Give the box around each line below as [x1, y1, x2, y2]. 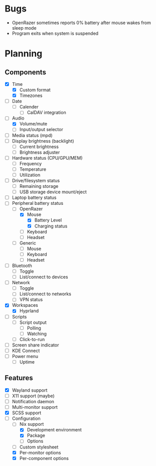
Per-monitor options [19, 449, 61, 455]
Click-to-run [19, 336, 45, 342]
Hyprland [19, 308, 39, 314]
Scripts [12, 313, 27, 319]
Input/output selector [19, 127, 63, 133]
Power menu [12, 353, 39, 359]
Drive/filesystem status [12, 178, 60, 183]
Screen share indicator [12, 342, 59, 348]
